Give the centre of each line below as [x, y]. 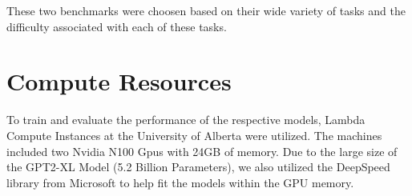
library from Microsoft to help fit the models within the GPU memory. [180, 182]
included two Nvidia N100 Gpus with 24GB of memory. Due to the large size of [202, 151]
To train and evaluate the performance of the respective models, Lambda [186, 120]
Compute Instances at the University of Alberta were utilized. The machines [194, 135]
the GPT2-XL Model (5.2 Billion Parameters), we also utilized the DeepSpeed [198, 167]
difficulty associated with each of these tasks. [117, 26]
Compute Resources [119, 81]
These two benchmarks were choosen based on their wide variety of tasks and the [206, 10]
